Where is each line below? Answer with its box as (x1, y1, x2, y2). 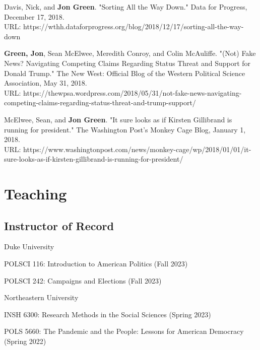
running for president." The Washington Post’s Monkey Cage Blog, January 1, (4, 124, 246, 134)
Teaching (4, 183, 67, 204)
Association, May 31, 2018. (4, 78, 87, 88)
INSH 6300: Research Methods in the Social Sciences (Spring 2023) (4, 309, 211, 319)
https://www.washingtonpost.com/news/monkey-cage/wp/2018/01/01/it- (23, 144, 251, 154)
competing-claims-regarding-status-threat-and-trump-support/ (4, 97, 196, 108)
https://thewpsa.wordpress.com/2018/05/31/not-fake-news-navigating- (23, 87, 242, 98)
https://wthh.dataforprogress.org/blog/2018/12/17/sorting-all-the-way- (23, 21, 244, 32)
